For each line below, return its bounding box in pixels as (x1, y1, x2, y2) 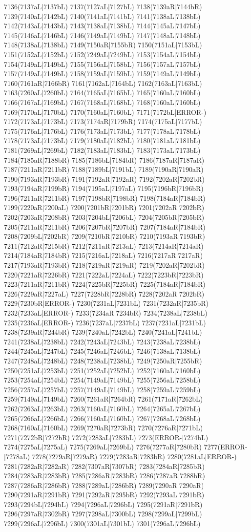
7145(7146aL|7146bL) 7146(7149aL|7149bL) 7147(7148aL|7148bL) (4, 30, 201, 40)
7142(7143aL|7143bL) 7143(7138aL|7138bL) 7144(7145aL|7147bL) (4, 21, 201, 31)
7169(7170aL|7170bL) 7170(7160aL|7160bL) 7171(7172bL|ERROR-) (4, 106, 207, 117)
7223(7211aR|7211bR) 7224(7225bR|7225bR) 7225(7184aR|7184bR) (4, 279, 206, 289)
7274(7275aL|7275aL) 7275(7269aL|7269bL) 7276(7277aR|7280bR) (4, 442, 202, 452)
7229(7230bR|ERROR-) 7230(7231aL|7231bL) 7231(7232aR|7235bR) (4, 298, 209, 308)
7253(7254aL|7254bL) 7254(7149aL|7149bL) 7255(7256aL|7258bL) (4, 375, 201, 385)
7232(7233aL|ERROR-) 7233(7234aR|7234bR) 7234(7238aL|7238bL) (4, 308, 208, 318)
